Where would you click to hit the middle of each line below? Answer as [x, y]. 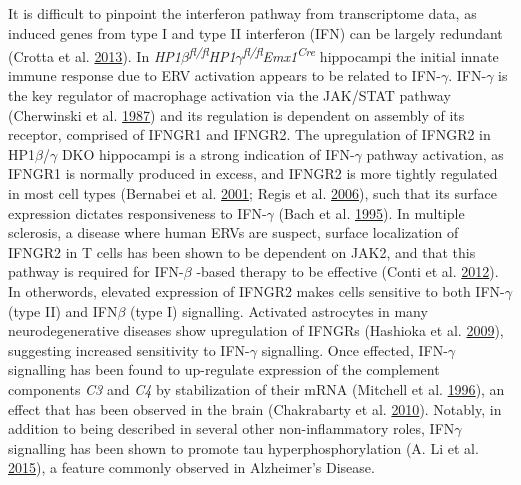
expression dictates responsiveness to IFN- [137, 212]
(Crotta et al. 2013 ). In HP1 [94, 55]
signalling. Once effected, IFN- [354, 349]
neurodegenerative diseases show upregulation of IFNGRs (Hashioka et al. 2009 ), [256, 330]
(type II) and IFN [63, 310]
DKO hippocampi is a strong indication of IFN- [208, 153]
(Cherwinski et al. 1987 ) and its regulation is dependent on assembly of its [236, 114]
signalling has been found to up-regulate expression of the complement [224, 369]
